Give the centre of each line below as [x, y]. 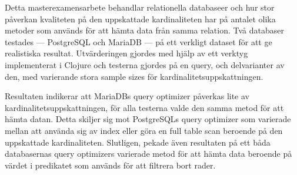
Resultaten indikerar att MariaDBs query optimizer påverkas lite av [127, 96]
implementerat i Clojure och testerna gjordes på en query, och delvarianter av [145, 64]
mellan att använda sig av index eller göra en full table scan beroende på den [144, 130]
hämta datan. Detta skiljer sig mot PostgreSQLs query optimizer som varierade [148, 119]
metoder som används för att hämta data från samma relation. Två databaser [144, 30]
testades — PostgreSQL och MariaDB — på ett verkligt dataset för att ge [139, 41]
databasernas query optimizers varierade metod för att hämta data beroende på [148, 154]
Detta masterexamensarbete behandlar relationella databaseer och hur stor [140, 7]
